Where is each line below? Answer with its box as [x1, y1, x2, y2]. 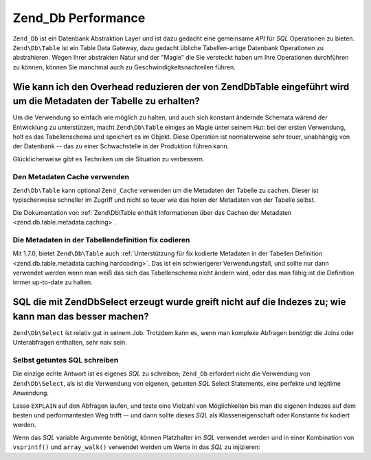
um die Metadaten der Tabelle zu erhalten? [12, 95, 201, 107]
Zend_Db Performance [12, 10, 146, 25]
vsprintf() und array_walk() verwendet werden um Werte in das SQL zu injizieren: [12, 443, 260, 451]
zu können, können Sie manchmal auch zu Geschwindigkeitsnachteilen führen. [12, 62, 236, 71]
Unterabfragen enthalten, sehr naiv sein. [12, 338, 127, 347]
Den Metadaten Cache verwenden [12, 172, 130, 181]
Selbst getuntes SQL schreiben [12, 356, 119, 365]
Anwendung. [12, 389, 49, 398]
